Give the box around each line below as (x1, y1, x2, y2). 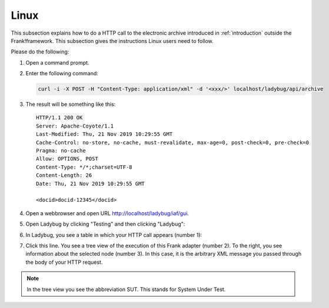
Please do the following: (11, 48, 69, 55)
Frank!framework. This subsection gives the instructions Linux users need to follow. (11, 37, 214, 44)
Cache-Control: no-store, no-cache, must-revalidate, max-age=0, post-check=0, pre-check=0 (36, 139, 309, 146)
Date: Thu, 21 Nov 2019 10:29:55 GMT (36, 180, 145, 187)
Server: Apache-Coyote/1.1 (36, 122, 114, 129)
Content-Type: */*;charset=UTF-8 (36, 163, 132, 170)
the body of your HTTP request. (25, 259, 103, 266)
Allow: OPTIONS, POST (36, 156, 98, 162)
